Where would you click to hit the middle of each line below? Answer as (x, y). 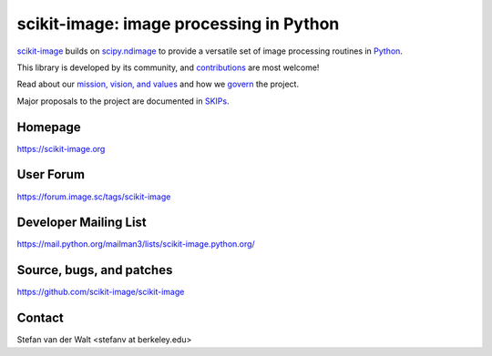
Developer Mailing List (82, 223)
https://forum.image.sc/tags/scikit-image (94, 197)
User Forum (51, 174)
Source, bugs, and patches (95, 270)
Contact (40, 318)
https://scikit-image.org (61, 148)
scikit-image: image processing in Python (178, 24)
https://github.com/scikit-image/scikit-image (101, 292)
